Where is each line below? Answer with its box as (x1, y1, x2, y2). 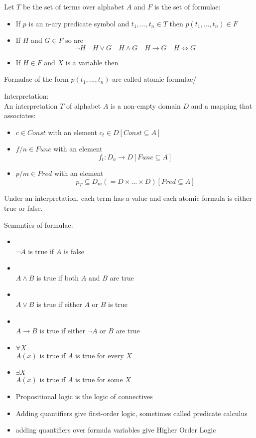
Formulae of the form (4, 74, 69, 84)
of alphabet (66, 100, 101, 111)
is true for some (75, 374, 123, 385)
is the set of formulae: (154, 1, 221, 11)
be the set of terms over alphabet (22, 1, 125, 11)
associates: (4, 110, 36, 121)
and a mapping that (191, 100, 252, 111)
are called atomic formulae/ (112, 74, 197, 84)
